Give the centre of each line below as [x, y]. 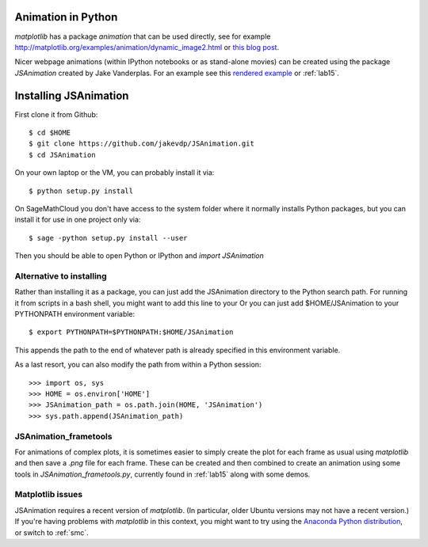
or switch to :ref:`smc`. [52, 532]
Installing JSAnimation [72, 95]
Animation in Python [66, 17]
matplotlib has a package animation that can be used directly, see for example [143, 36]
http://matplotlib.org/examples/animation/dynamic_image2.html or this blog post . [147, 47]
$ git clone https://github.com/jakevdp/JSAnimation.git [142, 144]
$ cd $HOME [50, 132]
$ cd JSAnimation [62, 155]
